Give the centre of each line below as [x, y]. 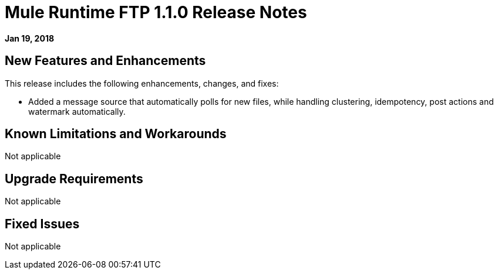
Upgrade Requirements [74, 179]
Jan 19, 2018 [30, 38]
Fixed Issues [42, 224]
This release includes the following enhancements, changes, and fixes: [142, 83]
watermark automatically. [77, 111]
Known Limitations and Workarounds [116, 134]
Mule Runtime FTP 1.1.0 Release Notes [156, 12]
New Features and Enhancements [105, 61]
